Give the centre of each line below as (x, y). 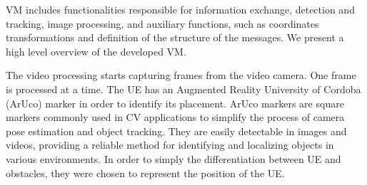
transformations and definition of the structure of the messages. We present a (175, 37)
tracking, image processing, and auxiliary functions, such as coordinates (162, 23)
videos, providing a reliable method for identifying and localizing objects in (170, 145)
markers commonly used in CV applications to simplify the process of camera (175, 117)
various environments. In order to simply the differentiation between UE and (174, 158)
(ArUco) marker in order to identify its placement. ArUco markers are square (175, 103)
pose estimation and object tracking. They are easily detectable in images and (176, 131)
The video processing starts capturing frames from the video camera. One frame (181, 75)
